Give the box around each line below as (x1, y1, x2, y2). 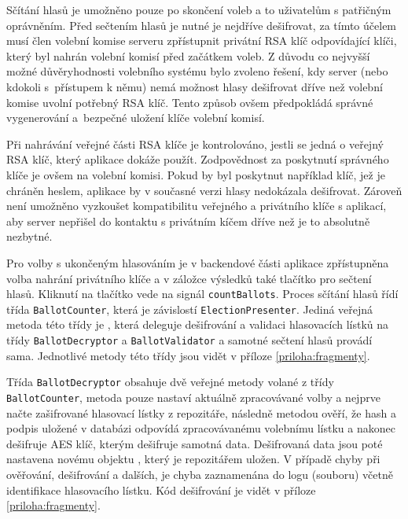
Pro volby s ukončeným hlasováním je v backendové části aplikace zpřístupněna (6, 254, 389, 271)
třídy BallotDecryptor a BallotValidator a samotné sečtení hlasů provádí (6, 332, 373, 348)
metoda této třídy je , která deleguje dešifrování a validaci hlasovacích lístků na (6, 316, 389, 333)
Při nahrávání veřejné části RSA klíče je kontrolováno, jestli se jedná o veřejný (6, 135, 384, 152)
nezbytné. (6, 228, 53, 245)
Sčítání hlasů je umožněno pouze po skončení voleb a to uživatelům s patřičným (6, 2, 391, 17)
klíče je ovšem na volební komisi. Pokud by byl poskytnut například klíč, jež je (6, 166, 385, 182)
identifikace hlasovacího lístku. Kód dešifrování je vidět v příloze (6, 481, 316, 498)
